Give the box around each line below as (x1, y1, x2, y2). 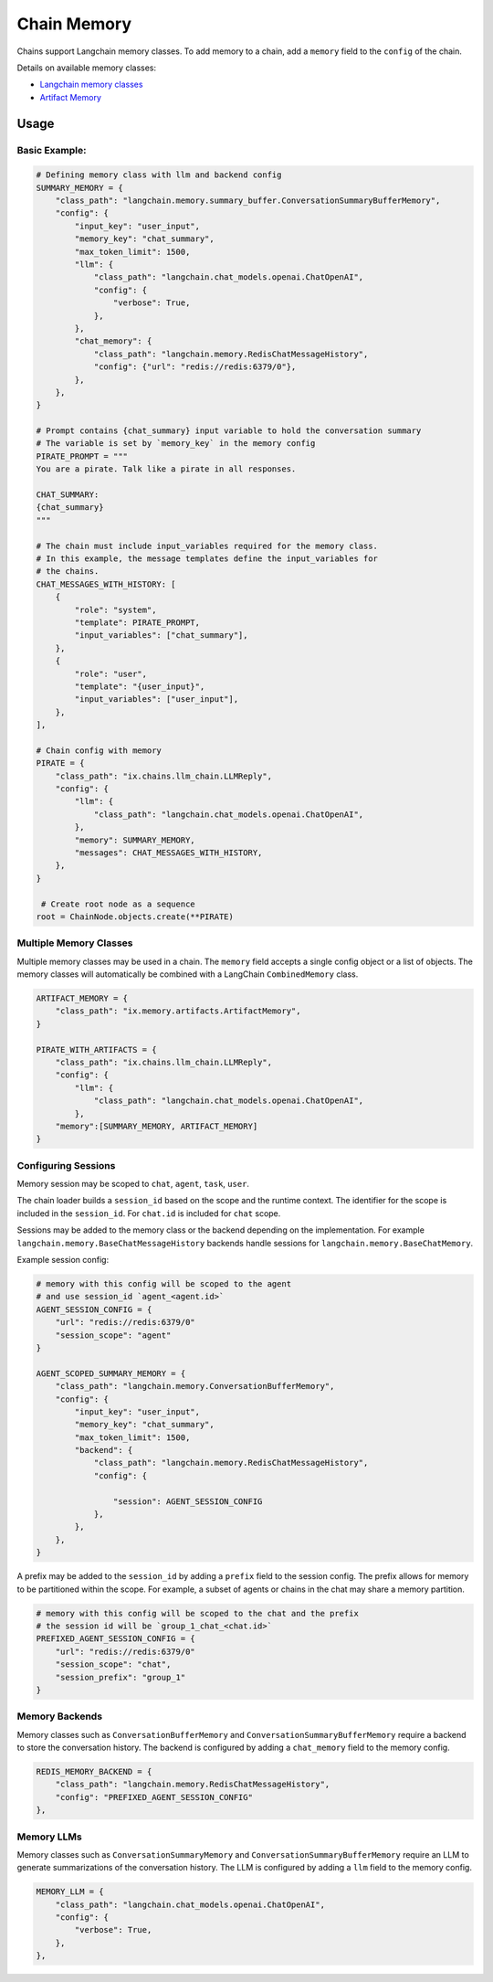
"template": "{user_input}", (74, 681, 205, 692)
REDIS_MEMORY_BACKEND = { (36, 1766, 152, 1777)
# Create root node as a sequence (41, 898, 195, 909)
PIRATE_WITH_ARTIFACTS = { (36, 1044, 157, 1055)
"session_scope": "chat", (55, 1659, 172, 1669)
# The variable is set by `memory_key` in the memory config (36, 439, 316, 449)
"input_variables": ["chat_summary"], (74, 631, 248, 641)
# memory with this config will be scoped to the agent (36, 1279, 292, 1289)
